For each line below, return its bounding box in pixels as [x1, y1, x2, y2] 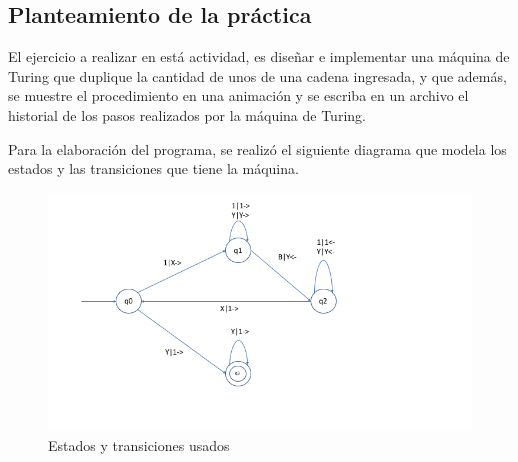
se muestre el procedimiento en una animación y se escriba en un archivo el [8, 85, 469, 106]
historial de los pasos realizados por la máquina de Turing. [8, 104, 366, 125]
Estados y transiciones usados [48, 434, 230, 455]
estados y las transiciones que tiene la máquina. [8, 158, 299, 179]
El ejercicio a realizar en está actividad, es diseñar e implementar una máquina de [8, 46, 510, 67]
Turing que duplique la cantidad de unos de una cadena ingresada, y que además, [8, 65, 507, 86]
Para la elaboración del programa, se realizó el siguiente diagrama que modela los [8, 138, 507, 159]
